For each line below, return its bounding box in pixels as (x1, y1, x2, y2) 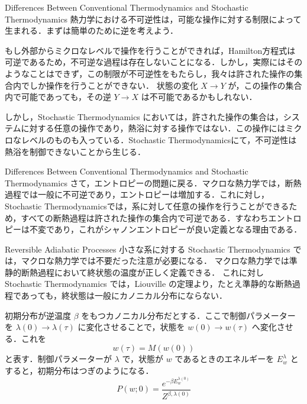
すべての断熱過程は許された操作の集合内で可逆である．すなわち (21, 211, 269, 224)
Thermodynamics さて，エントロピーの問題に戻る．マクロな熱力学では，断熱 (5, 176, 302, 189)
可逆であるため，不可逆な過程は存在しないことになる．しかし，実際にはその (5, 56, 303, 68)
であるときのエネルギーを (174, 353, 274, 365)
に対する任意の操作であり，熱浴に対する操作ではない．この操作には (21, 122, 286, 134)
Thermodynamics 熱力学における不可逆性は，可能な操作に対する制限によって (5, 12, 302, 25)
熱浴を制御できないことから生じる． (5, 145, 146, 157)
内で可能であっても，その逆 (5, 91, 111, 103)
